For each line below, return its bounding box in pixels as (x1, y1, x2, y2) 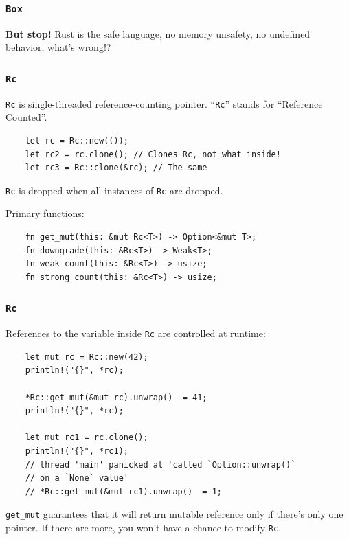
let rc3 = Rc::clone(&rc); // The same (25, 163, 207, 173)
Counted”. (5, 110, 47, 124)
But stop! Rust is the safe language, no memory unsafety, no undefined (5, 26, 311, 41)
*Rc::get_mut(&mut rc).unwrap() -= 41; (25, 392, 207, 402)
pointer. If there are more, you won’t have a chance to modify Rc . (5, 520, 282, 535)
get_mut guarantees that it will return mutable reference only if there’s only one (5, 507, 344, 521)
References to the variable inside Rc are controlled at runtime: (5, 326, 266, 341)
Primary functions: (5, 206, 85, 220)
